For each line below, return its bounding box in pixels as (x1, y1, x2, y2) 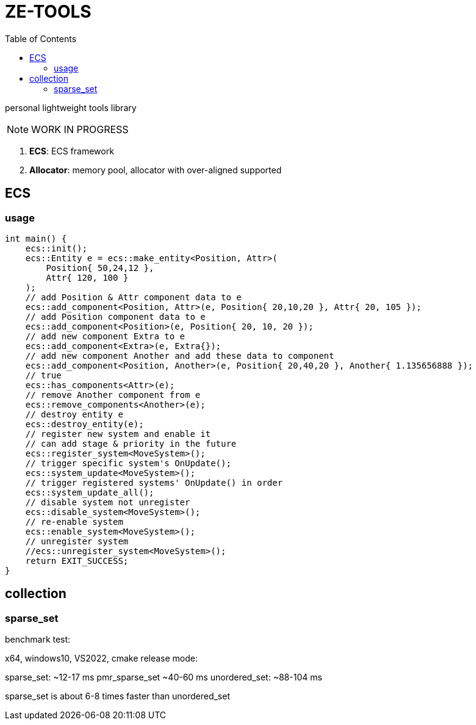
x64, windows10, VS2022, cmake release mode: (5, 653, 198, 664)
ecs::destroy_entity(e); (25, 419, 144, 429)
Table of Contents (5, 33, 77, 44)
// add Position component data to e (25, 311, 206, 322)
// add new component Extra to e (25, 331, 186, 341)
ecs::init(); (25, 243, 87, 253)
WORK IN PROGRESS (31, 123, 129, 135)
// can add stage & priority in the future (25, 438, 237, 449)
